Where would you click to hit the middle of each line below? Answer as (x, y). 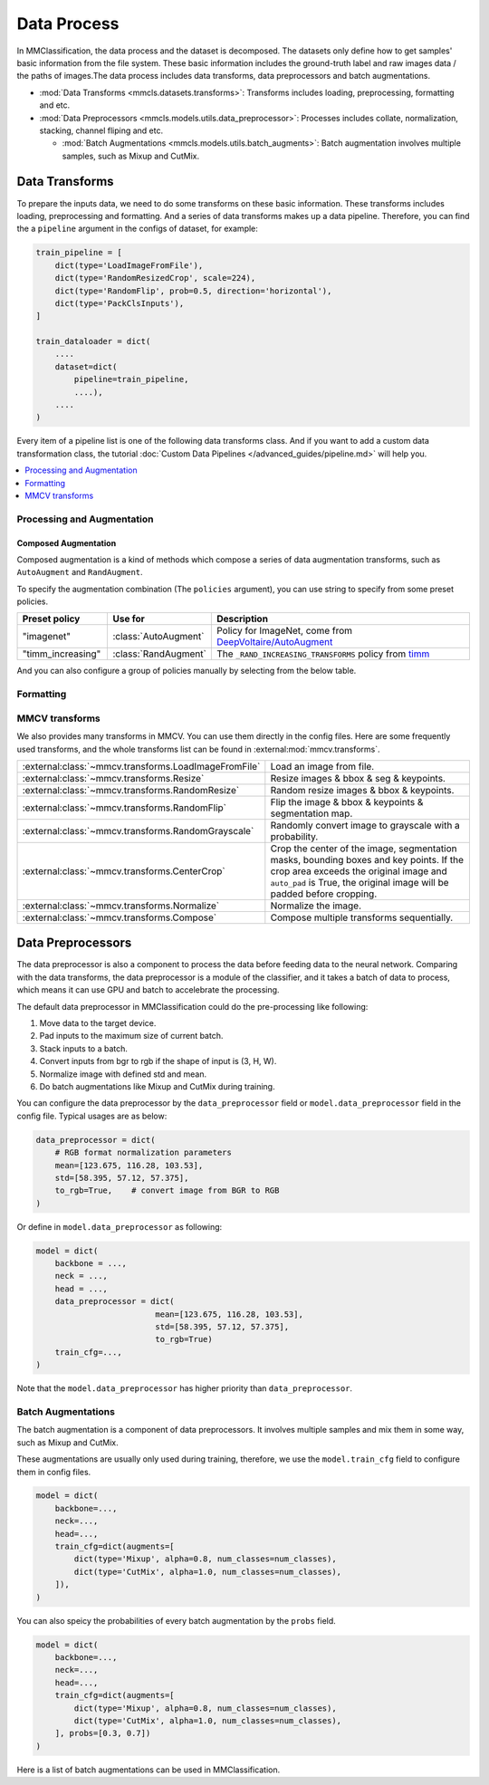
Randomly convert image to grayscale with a (365, 825)
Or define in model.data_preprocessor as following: (120, 1226)
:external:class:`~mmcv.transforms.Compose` (120, 917)
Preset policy (51, 619)
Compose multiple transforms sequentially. (362, 917)
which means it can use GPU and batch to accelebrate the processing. (148, 990)
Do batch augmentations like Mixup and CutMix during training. (157, 1086)
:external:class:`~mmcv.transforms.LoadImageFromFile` (141, 766)
